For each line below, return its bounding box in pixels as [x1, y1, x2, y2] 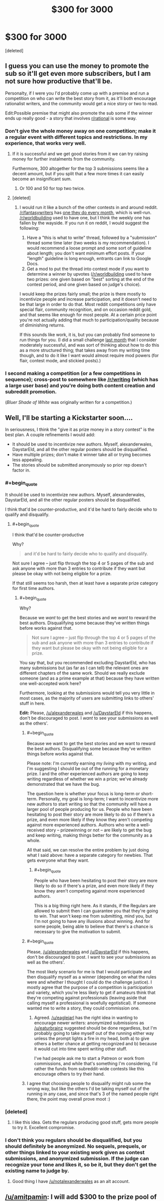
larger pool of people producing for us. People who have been [26, 806, 153, 812]
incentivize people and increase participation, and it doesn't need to [19, 296, 157, 302]
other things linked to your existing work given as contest [5, 1149, 145, 1155]
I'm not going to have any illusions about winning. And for [34, 918, 150, 924]
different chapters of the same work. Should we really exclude [19, 670, 145, 676]
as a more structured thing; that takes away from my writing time [19, 347, 150, 353]
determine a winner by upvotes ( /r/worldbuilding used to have [26, 271, 152, 277]
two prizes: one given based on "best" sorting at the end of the [26, 276, 154, 283]
